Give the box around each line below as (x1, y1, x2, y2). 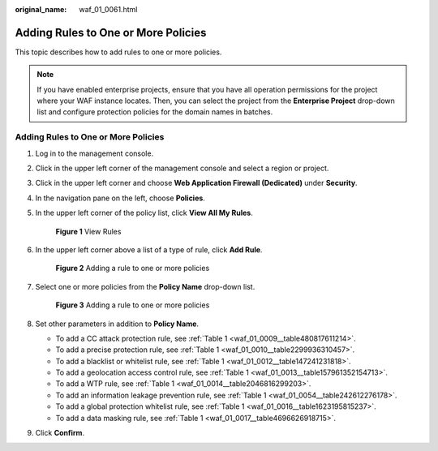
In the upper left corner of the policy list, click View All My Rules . (35, 208, 253, 218)
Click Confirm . (35, 428, 85, 438)
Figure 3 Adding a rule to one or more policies (55, 300, 210, 310)
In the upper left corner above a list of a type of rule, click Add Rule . (35, 244, 263, 255)
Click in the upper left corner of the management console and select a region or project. (35, 163, 329, 173)
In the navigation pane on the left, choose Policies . (35, 193, 206, 203)
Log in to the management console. (35, 148, 154, 158)
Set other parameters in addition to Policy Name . (35, 319, 199, 329)
